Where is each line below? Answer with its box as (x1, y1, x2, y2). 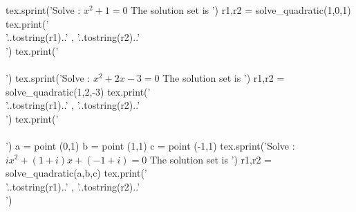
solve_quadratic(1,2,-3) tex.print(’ (6, 84, 151, 98)
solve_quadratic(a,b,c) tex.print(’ (6, 166, 147, 180)
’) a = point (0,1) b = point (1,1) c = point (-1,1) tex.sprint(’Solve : (6, 138, 295, 152)
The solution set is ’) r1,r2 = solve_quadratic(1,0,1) (131, 3, 351, 17)
